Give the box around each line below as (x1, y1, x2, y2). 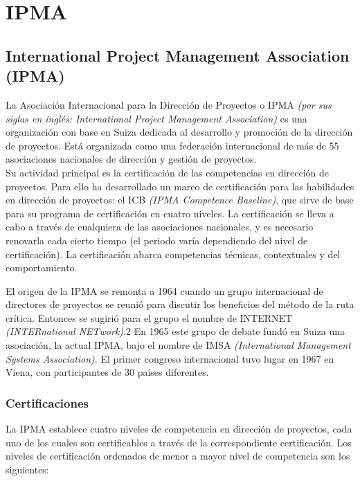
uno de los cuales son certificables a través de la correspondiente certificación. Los (6, 435, 352, 449)
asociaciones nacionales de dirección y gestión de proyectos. (6, 152, 257, 166)
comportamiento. (6, 260, 78, 275)
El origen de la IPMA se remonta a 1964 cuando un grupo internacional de (6, 283, 323, 298)
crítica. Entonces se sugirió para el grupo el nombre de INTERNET (6, 310, 293, 325)
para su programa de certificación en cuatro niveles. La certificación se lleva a (6, 206, 334, 220)
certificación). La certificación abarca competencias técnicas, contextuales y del (6, 246, 341, 261)
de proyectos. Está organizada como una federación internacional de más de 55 (6, 138, 339, 152)
